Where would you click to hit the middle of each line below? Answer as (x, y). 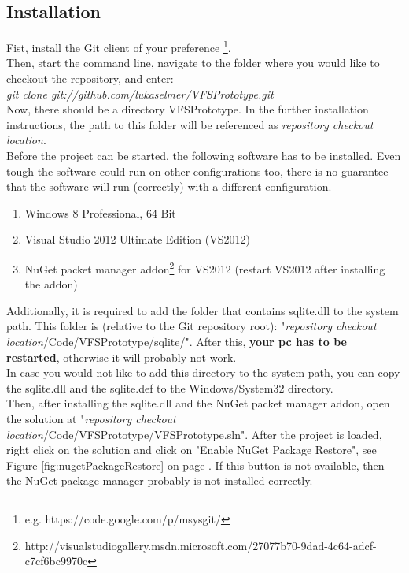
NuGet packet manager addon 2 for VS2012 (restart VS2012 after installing (205, 267)
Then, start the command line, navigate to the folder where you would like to (193, 63)
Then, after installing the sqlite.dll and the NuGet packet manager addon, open (198, 403)
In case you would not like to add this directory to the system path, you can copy (203, 372)
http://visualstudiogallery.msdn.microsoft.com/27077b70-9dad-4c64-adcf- (201, 545)
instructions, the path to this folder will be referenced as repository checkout (190, 124)
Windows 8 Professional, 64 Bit (100, 212)
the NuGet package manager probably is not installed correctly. (160, 480)
